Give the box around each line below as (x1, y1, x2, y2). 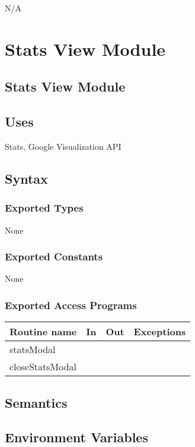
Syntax (5, 169, 48, 187)
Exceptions (133, 325, 186, 339)
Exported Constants (5, 249, 103, 264)
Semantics (5, 393, 68, 411)
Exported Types (5, 200, 84, 215)
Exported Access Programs (5, 297, 137, 312)
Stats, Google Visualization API (5, 140, 122, 152)
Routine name (9, 325, 77, 339)
